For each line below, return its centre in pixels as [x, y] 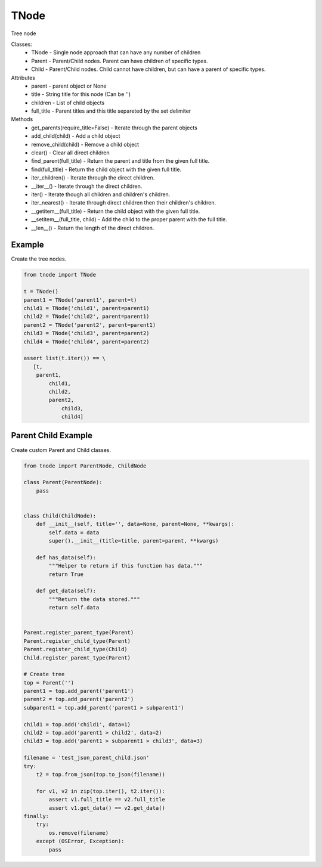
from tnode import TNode [60, 275]
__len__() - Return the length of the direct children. [93, 228]
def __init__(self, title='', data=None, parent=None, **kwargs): [135, 524]
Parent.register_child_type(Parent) [77, 641]
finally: [36, 816]
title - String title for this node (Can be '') [81, 94]
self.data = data [74, 532]
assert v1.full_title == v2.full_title [107, 800]
